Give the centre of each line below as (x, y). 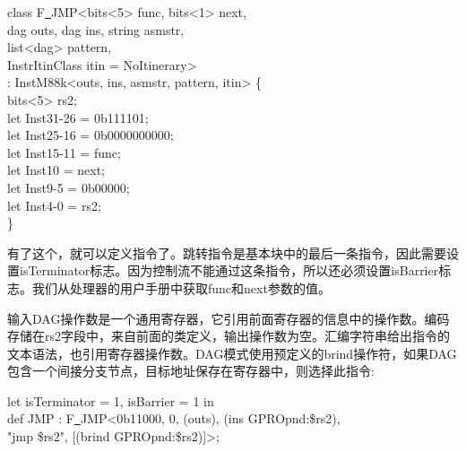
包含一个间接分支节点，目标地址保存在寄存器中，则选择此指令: (191, 371)
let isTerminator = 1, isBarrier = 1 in (111, 400)
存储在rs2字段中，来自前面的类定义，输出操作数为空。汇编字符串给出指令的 (229, 336)
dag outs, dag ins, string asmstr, (96, 29)
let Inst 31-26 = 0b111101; (78, 117)
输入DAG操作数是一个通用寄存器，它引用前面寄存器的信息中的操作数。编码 (229, 318)
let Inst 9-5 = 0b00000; (69, 187)
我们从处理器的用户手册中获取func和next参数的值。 (181, 287)
